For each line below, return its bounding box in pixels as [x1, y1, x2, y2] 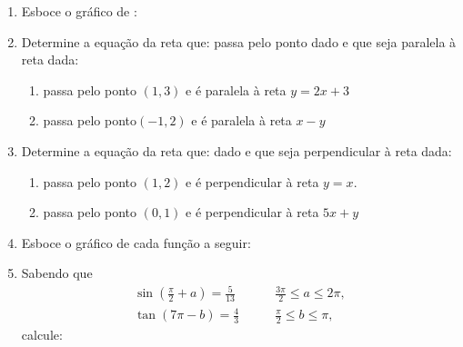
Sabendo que [21, 263, 93, 283]
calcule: [21, 324, 63, 343]
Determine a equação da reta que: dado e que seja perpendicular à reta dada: [21, 141, 452, 160]
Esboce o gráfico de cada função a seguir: [21, 233, 251, 252]
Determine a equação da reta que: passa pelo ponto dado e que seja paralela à [21, 32, 457, 51]
